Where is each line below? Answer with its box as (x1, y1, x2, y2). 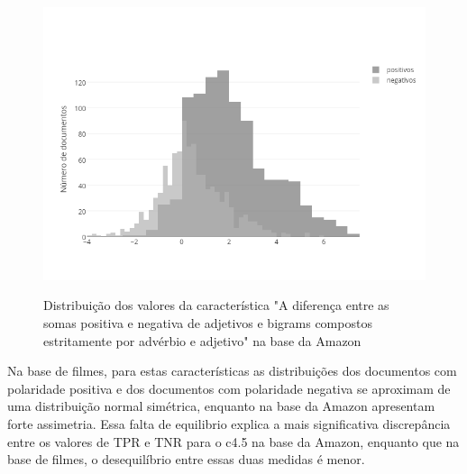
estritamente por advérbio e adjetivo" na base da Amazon (43, 331, 362, 350)
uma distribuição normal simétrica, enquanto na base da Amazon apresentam (7, 397, 435, 415)
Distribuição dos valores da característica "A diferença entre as (43, 296, 389, 314)
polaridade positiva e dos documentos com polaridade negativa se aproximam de (7, 378, 451, 397)
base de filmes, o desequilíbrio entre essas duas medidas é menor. (7, 450, 365, 469)
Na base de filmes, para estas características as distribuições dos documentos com (7, 361, 457, 380)
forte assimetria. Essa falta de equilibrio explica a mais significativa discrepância (7, 415, 451, 433)
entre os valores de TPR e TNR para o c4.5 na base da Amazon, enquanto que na (7, 432, 460, 451)
